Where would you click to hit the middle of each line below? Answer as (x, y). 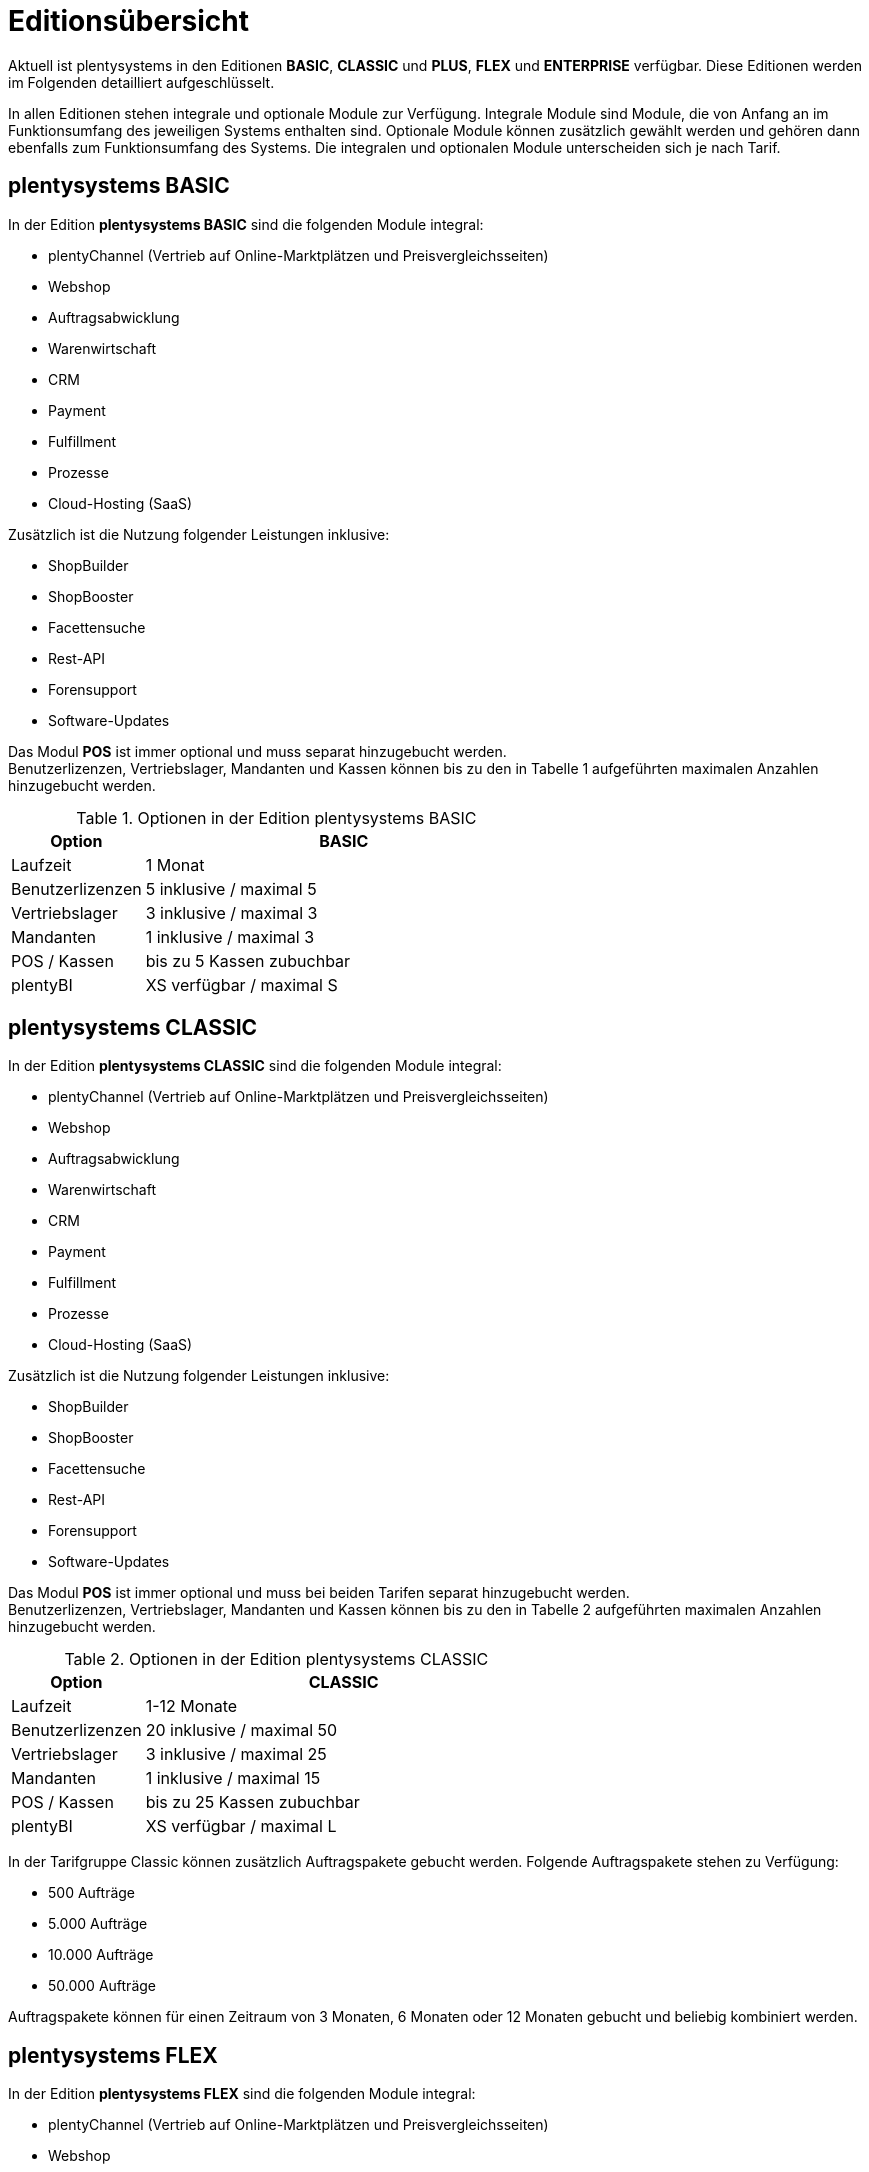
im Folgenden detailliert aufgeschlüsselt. (141, 82)
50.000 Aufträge (102, 1986)
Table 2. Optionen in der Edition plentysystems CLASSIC (276, 1659)
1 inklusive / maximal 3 (230, 936)
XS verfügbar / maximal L (241, 1826)
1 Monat (175, 864)
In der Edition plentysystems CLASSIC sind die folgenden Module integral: (255, 1066)
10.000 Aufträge (101, 1955)
